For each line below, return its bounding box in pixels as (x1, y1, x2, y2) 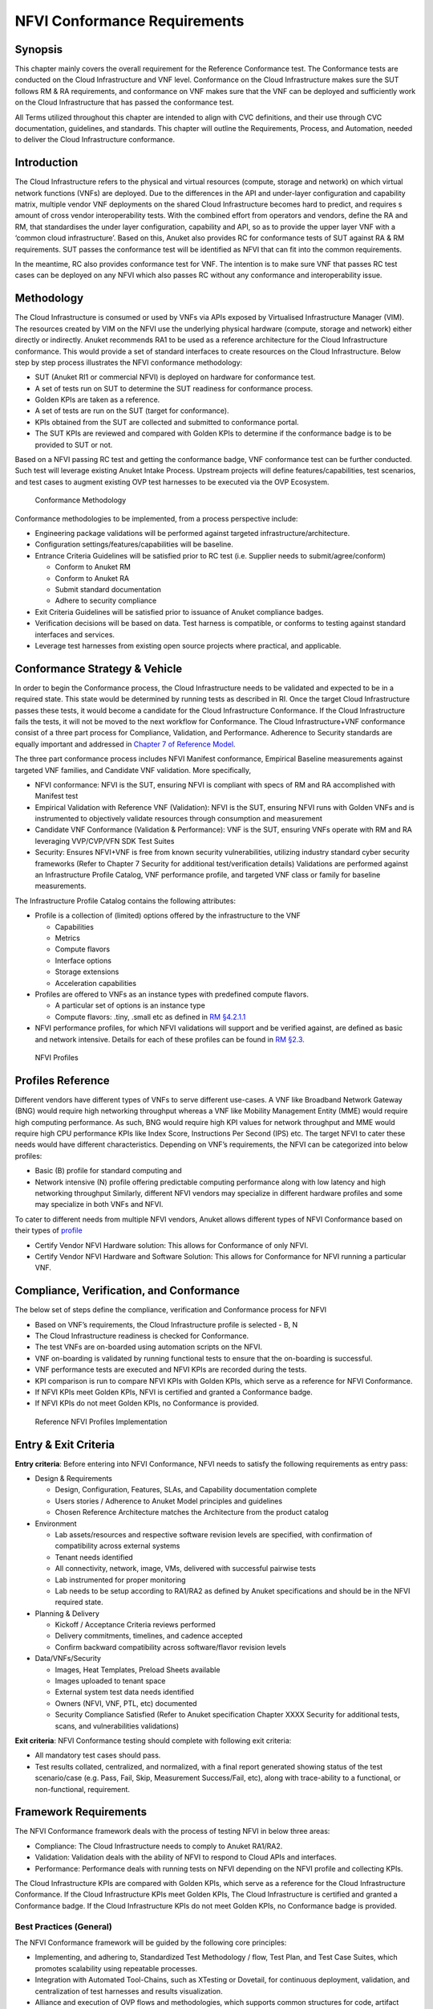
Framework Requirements (14, 1805, 148, 1819)
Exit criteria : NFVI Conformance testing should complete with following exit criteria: (14, 1736, 292, 1745)
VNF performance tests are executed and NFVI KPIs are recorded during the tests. (34, 1365, 307, 1374)
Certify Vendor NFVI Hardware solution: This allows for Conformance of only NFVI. (34, 1240, 309, 1250)
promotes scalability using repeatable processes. (34, 1963, 198, 1973)
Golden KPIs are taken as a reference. (34, 395, 160, 405)
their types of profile (14, 1225, 83, 1235)
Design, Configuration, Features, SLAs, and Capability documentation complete (55, 1485, 318, 1495)
